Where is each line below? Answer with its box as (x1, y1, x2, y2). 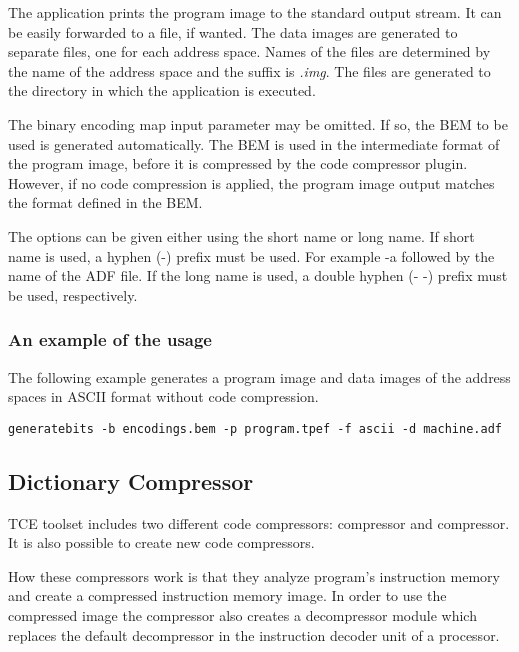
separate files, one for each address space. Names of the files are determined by (8, 41, 491, 62)
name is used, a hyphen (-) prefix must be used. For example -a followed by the (8, 245, 495, 266)
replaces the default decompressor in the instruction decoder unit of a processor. (8, 624, 500, 645)
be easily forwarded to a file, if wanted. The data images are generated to (8, 21, 458, 42)
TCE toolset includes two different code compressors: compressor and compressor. (8, 512, 510, 533)
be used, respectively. (8, 284, 138, 305)
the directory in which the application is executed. (8, 80, 316, 101)
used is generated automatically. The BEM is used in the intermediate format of (8, 133, 500, 154)
